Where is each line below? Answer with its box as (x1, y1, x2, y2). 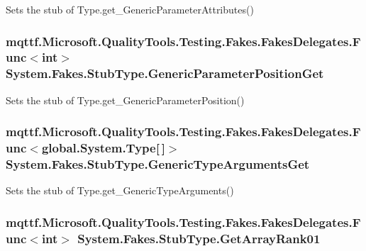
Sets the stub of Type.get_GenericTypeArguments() (6, 183, 234, 198)
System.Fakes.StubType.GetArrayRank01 (77, 229, 321, 247)
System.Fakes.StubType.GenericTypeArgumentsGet (6, 155, 310, 173)
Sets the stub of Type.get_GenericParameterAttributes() (6, 2, 254, 16)
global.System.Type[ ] (41, 139, 165, 157)
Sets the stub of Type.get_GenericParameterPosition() (6, 92, 245, 107)
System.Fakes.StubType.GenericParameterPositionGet (6, 65, 324, 82)
